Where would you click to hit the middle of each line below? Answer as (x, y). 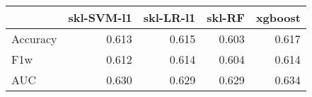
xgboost (278, 17)
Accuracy (34, 39)
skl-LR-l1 (169, 17)
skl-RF (226, 17)
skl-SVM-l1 (100, 17)
